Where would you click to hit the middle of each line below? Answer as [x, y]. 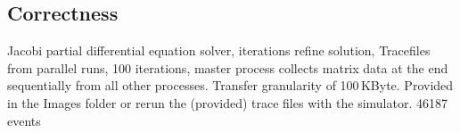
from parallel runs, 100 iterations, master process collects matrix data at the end [228, 67]
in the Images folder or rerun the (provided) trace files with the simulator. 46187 [228, 102]
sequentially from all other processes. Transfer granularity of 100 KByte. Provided [230, 85]
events [24, 120]
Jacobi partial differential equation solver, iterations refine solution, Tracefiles [219, 50]
